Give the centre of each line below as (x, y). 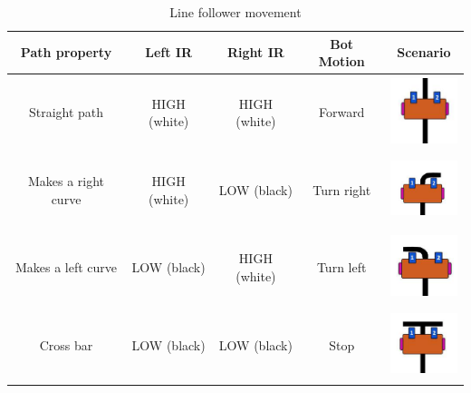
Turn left (341, 267)
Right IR (255, 52)
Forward (341, 112)
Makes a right (66, 180)
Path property (66, 52)
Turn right (342, 189)
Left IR (169, 52)
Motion (341, 61)
